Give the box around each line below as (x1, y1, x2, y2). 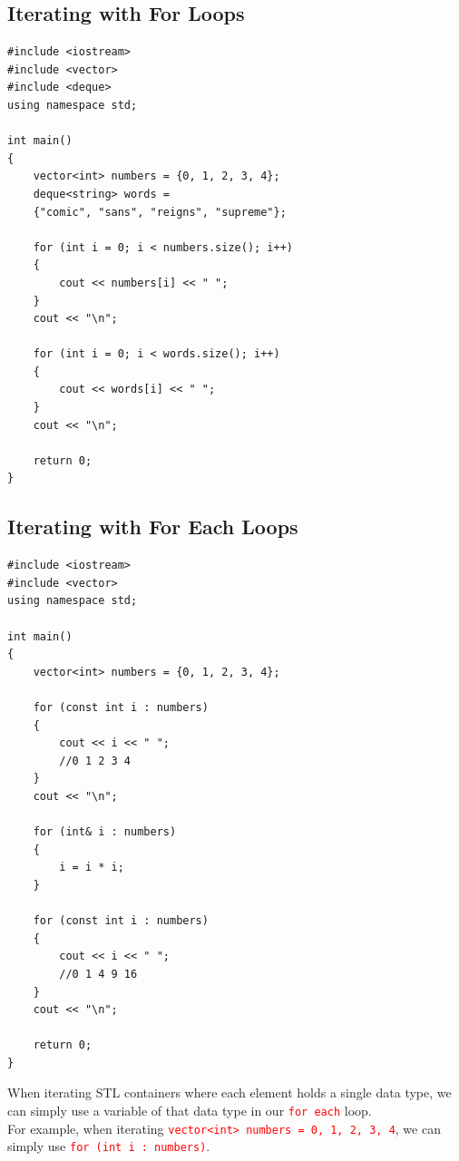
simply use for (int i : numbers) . (7, 1137, 210, 1156)
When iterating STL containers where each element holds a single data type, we (7, 1083, 452, 1102)
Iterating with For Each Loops (7, 512, 298, 541)
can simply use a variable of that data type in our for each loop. (7, 1101, 372, 1120)
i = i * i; (59, 861, 124, 874)
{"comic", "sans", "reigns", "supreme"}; (33, 205, 287, 219)
